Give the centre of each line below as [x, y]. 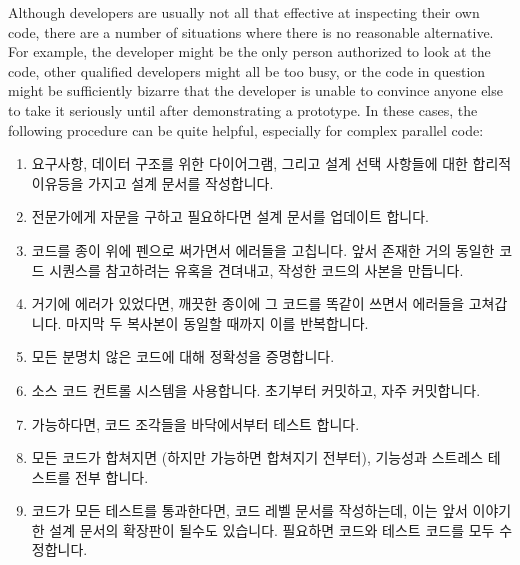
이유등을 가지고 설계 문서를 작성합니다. [152, 182]
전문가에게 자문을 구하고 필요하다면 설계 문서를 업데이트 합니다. [230, 216]
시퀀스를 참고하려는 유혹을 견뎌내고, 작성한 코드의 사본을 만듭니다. [256, 269]
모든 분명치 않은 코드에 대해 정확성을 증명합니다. [183, 356]
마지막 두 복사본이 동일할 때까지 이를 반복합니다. [217, 322]
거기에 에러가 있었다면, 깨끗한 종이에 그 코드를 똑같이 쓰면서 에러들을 [248, 303]
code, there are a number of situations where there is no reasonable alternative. [251, 31]
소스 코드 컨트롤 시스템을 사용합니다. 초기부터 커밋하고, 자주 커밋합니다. [256, 389]
